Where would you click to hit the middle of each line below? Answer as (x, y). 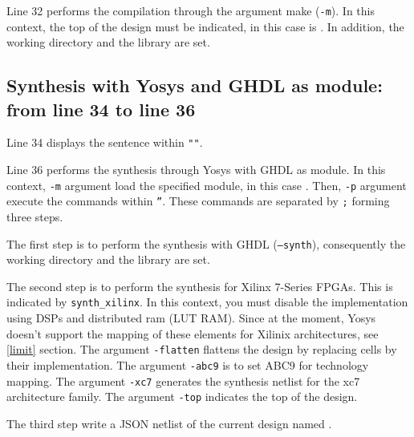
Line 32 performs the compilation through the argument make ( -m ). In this (191, 10)
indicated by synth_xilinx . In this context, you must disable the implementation (207, 302)
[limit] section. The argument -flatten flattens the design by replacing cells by (202, 349)
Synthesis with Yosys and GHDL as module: (195, 85)
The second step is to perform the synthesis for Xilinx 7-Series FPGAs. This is (200, 286)
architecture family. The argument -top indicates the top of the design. (182, 397)
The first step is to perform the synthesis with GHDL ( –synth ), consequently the (206, 243)
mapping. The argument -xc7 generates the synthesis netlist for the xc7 (183, 380)
